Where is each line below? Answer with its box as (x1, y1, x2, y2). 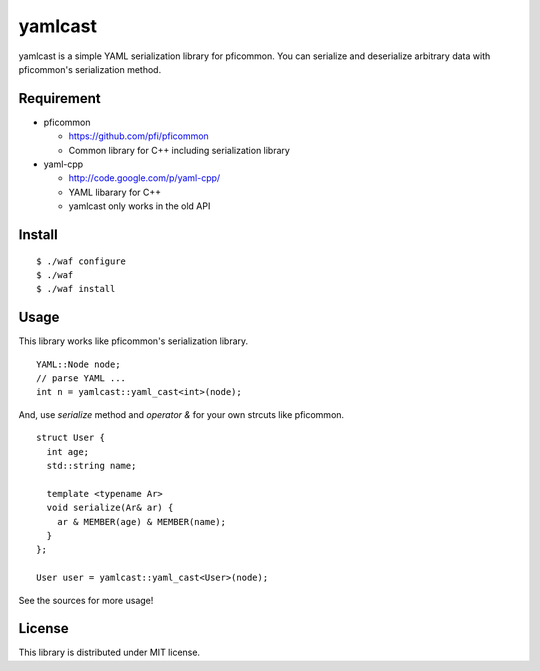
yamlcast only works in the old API (68, 200, 211, 212)
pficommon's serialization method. (18, 63, 162, 75)
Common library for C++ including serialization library (68, 144, 290, 156)
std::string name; (46, 460, 137, 472)
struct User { (36, 432, 105, 444)
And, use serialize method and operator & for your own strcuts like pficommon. (18, 408, 345, 420)
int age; (46, 446, 90, 457)
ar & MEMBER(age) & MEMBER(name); (56, 516, 227, 527)
